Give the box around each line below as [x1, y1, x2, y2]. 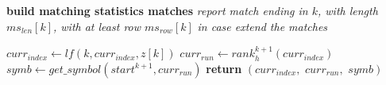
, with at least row [53, 17, 141, 34]
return [206, 60, 242, 76]
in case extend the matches [197, 17, 328, 34]
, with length [318, 2, 378, 18]
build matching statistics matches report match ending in [6, 2, 308, 18]
